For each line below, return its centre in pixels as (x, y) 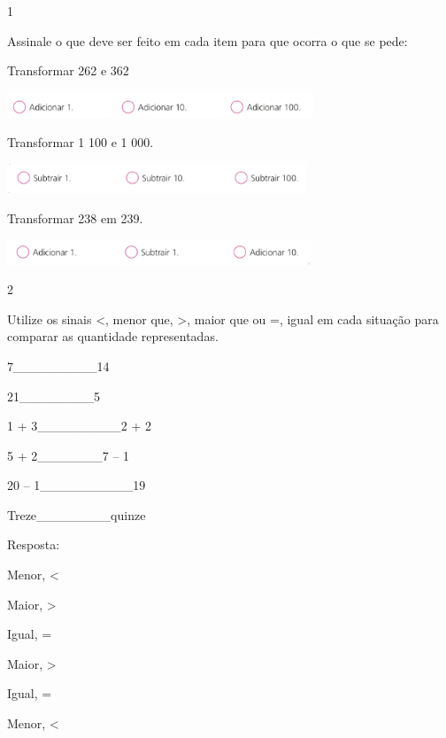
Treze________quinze (77, 514)
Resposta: (34, 544)
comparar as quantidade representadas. (113, 336)
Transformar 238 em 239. (75, 218)
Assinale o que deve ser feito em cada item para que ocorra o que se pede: (208, 40)
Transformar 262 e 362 (68, 70)
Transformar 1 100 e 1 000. (81, 142)
